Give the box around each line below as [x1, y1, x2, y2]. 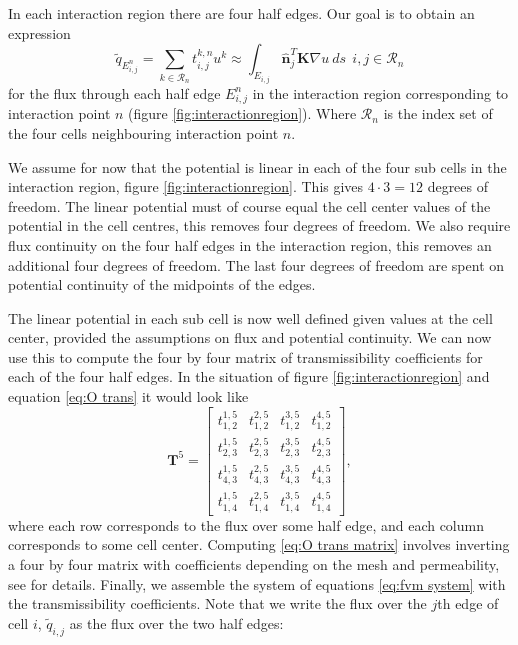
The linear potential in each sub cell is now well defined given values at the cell [8, 307, 493, 328]
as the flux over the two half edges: [69, 612, 284, 633]
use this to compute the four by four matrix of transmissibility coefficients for [8, 346, 483, 367]
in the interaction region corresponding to [252, 82, 509, 103]
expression [8, 22, 71, 43]
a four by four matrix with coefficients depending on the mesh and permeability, [8, 553, 500, 574]
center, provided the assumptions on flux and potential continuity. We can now [8, 327, 492, 348]
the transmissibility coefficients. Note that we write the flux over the [8, 593, 427, 614]
